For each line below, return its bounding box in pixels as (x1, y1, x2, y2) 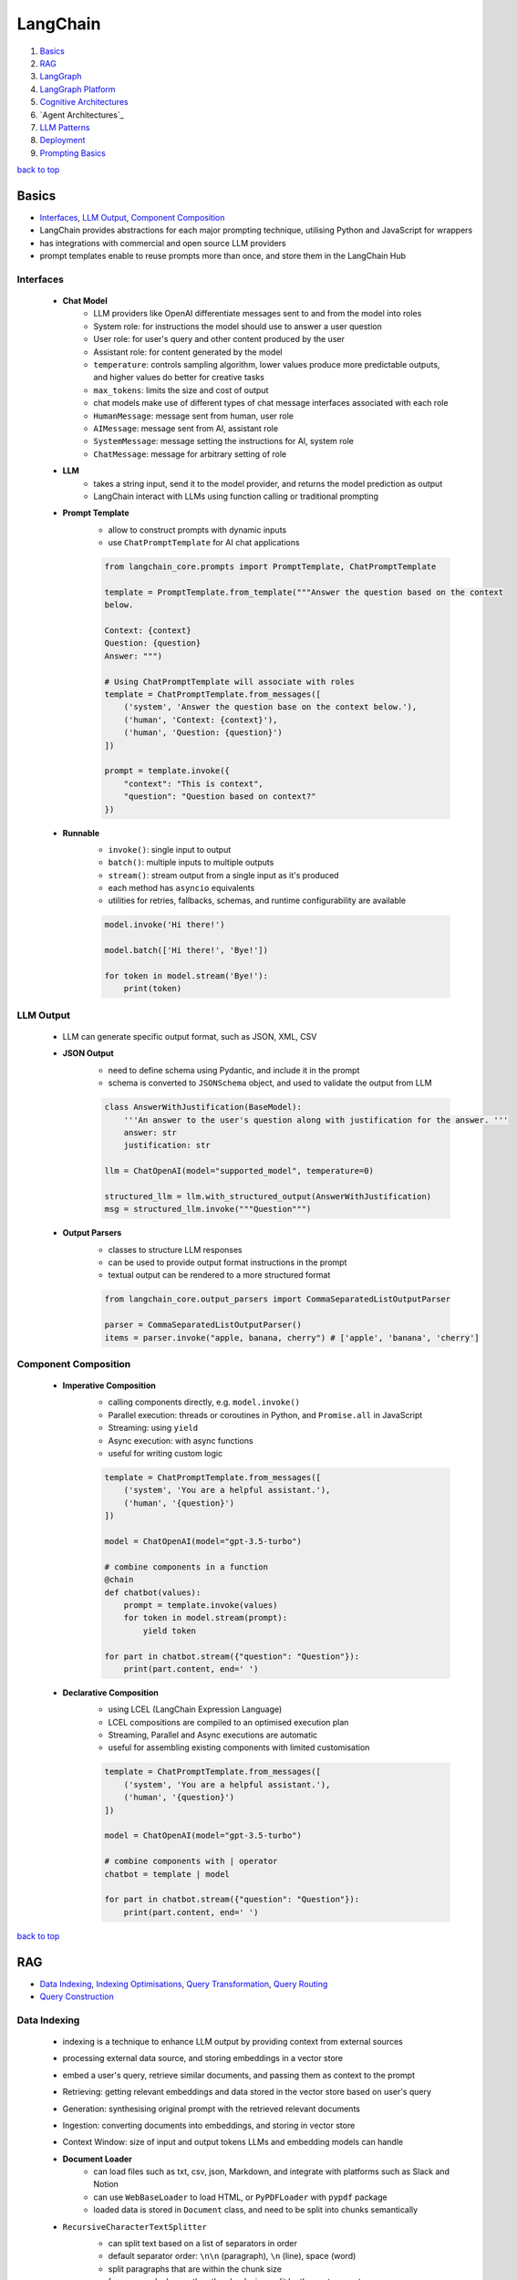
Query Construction (39, 1991, 114, 2002)
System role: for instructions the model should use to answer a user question (93, 320, 382, 332)
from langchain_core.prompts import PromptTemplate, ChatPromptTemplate (104, 562, 437, 572)
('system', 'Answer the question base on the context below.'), (123, 702, 418, 712)
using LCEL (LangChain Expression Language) (108, 1704, 283, 1715)
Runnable (62, 827, 100, 838)
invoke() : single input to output (108, 844, 232, 855)
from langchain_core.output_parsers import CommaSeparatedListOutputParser (104, 1294, 451, 1304)
